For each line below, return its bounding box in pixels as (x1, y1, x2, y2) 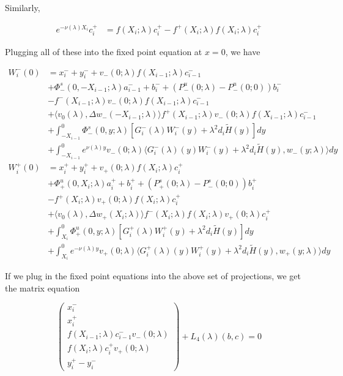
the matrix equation (5, 281, 80, 294)
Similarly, (5, 1, 40, 13)
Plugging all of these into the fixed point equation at (5, 45, 202, 58)
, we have (225, 45, 260, 58)
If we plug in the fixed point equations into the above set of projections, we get (5, 269, 301, 282)
